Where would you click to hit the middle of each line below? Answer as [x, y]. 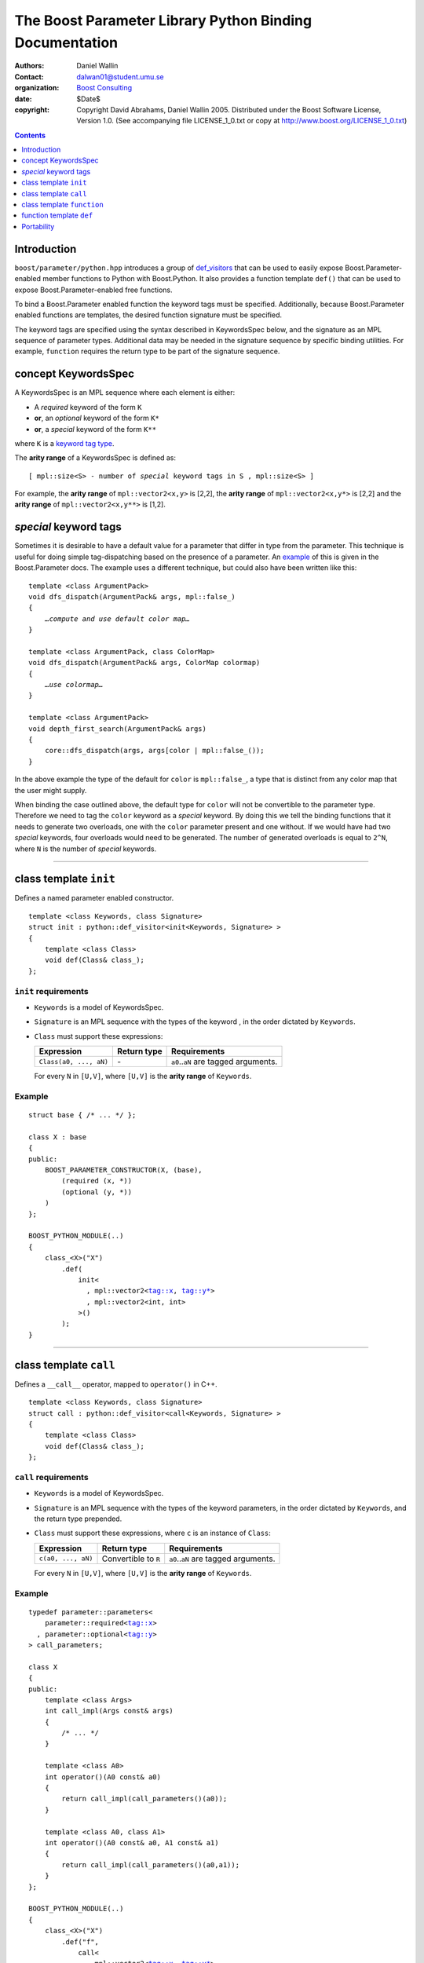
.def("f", [80, 1942]
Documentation [66, 42]
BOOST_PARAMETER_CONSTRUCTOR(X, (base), [124, 1170]
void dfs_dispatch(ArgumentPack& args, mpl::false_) [132, 596]
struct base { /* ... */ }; [82, 1115]
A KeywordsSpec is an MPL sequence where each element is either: [125, 393]
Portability [38, 226]
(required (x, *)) [97, 1181]
